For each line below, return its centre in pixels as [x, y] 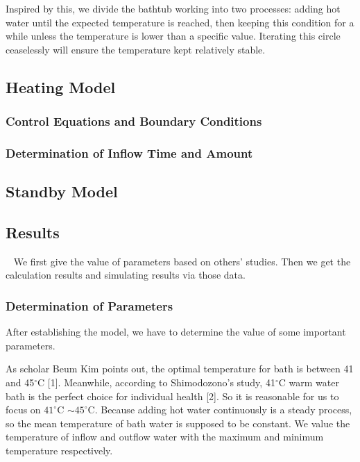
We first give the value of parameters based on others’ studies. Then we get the [182, 261]
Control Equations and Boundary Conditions [134, 121]
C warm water [309, 382]
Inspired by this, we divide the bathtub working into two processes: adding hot [173, 8]
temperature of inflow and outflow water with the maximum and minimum [165, 437]
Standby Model [62, 191]
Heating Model [61, 86]
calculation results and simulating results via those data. [126, 275]
